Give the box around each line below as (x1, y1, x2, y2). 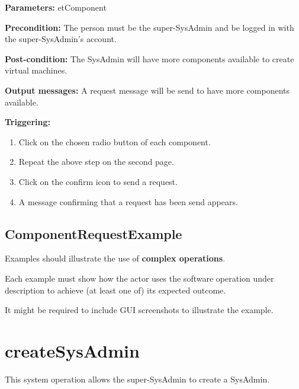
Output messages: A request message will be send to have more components (5, 84, 290, 96)
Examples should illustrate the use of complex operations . (5, 252, 226, 264)
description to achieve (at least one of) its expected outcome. (5, 283, 226, 296)
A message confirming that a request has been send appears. (18, 195, 238, 208)
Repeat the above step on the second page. (18, 155, 174, 168)
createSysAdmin (5, 338, 140, 362)
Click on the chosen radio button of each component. (18, 135, 211, 148)
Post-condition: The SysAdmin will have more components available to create (5, 52, 294, 65)
